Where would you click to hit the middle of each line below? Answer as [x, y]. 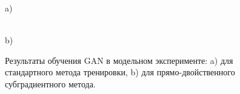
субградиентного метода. [50, 83]
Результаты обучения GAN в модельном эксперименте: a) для [119, 60]
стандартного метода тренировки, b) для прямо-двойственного [120, 72]
